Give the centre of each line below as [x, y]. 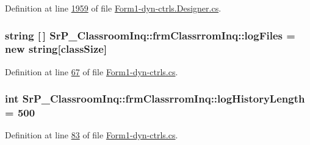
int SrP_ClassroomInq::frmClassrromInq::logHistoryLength [155, 99]
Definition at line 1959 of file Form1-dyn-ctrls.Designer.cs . [113, 8]
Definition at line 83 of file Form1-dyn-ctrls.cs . [92, 135]
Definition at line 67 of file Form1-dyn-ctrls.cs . [92, 71]
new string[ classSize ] [56, 49]
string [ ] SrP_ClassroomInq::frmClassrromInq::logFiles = [150, 35]
